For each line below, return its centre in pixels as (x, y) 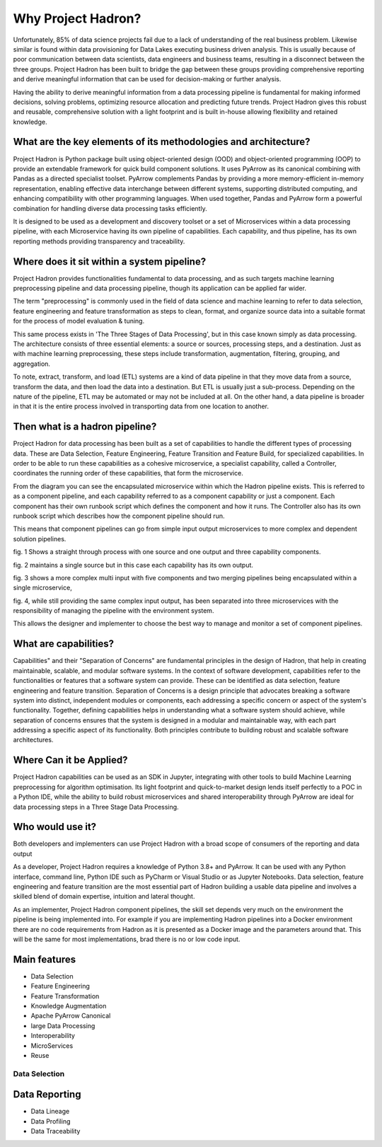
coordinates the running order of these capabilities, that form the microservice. (128, 473)
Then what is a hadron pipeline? (85, 427)
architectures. (33, 740)
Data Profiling (51, 1121)
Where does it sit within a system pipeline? (110, 261)
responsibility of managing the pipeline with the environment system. (114, 611)
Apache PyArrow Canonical (71, 1016)
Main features (45, 959)
